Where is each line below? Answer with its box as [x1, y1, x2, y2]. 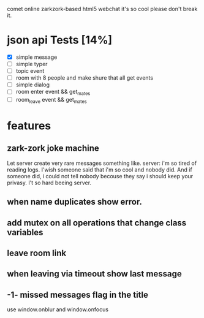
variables [7, 227, 43, 238]
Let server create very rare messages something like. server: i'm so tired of [7, 159, 197, 167]
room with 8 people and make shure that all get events [15, 74, 154, 81]
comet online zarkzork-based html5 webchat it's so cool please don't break [7, 6, 198, 12]
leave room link [7, 248, 67, 259]
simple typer [15, 61, 48, 67]
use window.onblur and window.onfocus [7, 306, 109, 313]
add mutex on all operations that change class [7, 218, 187, 228]
